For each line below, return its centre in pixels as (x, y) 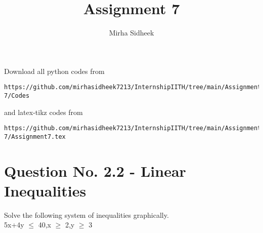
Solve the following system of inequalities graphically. (86, 215)
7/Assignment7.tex (35, 137)
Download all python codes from (54, 71)
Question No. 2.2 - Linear (95, 170)
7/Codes (17, 95)
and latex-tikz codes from (43, 112)
